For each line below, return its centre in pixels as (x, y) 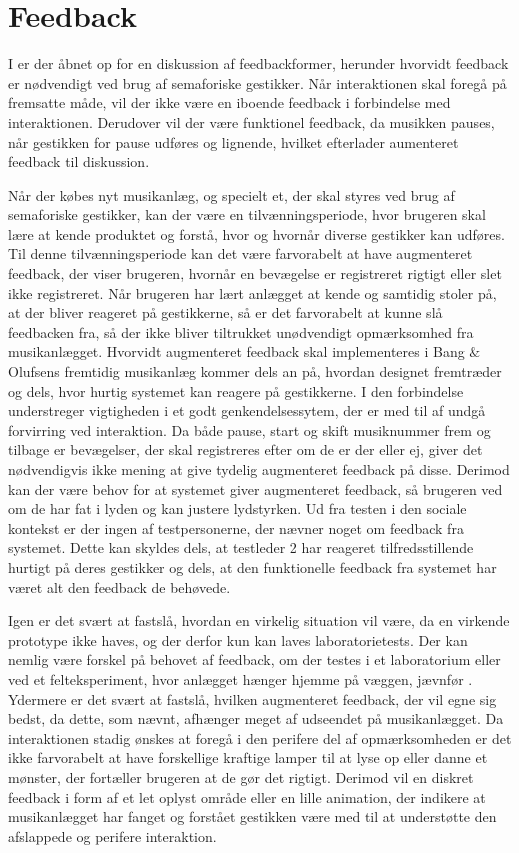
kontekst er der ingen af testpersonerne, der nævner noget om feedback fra (236, 527)
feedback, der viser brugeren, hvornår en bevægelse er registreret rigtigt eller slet (255, 273)
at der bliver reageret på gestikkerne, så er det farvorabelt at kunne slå (225, 312)
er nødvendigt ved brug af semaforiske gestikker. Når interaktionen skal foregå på (257, 82)
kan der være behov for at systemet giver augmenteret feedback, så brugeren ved (255, 488)
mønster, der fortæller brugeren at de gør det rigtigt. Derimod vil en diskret (241, 776)
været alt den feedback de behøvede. (119, 586)
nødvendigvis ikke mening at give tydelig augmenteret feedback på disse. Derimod (259, 469)
